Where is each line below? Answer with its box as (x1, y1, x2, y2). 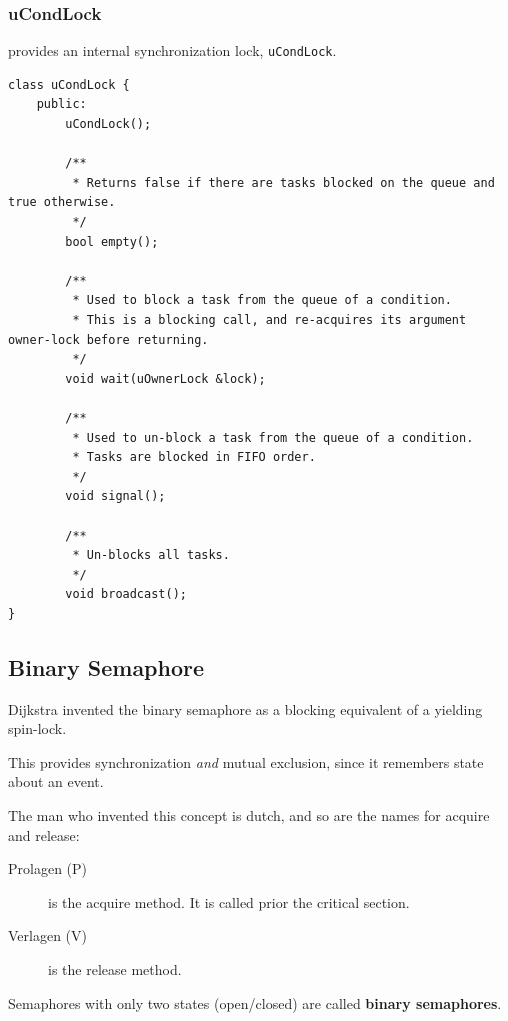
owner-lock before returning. (8, 332, 209, 347)
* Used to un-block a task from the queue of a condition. (72, 430, 474, 445)
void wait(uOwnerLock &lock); (65, 371, 266, 386)
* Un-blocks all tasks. (72, 548, 230, 563)
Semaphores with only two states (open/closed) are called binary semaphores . (8, 992, 502, 1013)
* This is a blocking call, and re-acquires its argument (72, 313, 467, 327)
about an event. (8, 771, 104, 792)
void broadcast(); (65, 587, 187, 602)
